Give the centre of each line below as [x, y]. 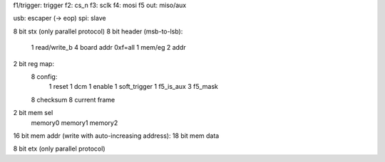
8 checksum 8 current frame [73, 99]
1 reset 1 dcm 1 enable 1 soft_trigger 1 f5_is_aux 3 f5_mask [134, 87]
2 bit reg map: [34, 63]
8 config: [44, 76]
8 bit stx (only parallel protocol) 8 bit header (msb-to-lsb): [98, 31]
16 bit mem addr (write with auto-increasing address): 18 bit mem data [116, 136]
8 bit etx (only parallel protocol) [59, 148]
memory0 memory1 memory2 [75, 123]
